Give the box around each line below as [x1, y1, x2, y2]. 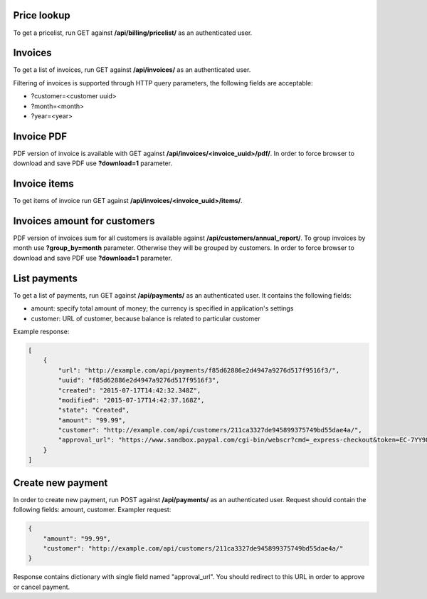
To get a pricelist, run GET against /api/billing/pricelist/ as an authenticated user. [13, 28, 253, 37]
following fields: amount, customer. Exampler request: [13, 506, 172, 514]
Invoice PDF [13, 130, 68, 142]
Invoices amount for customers [13, 215, 155, 227]
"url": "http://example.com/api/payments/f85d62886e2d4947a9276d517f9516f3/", [58, 366, 340, 374]
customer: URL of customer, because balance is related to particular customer [31, 314, 260, 323]
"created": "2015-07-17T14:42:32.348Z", [58, 386, 201, 395]
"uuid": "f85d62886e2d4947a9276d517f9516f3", [58, 376, 220, 385]
